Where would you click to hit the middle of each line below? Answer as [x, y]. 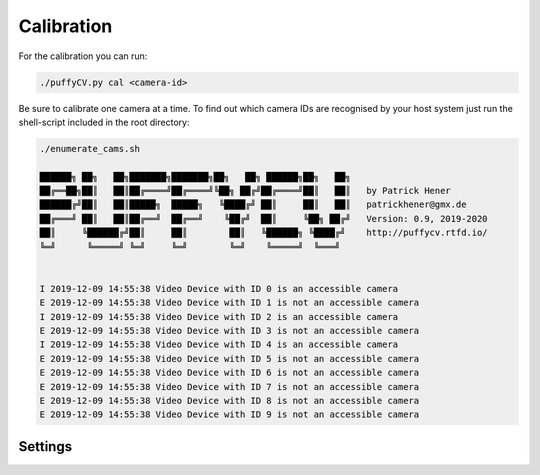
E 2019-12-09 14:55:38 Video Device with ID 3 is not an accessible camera [229, 330]
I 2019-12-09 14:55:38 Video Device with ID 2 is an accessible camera [219, 316]
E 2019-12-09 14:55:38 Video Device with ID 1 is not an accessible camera [229, 303]
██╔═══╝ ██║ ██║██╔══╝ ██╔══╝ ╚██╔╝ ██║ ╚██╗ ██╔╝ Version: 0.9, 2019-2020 [264, 218]
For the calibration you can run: [83, 56]
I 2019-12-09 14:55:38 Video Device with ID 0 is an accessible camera [219, 288]
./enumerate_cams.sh [89, 148]
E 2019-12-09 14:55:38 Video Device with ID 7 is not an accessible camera [229, 386]
